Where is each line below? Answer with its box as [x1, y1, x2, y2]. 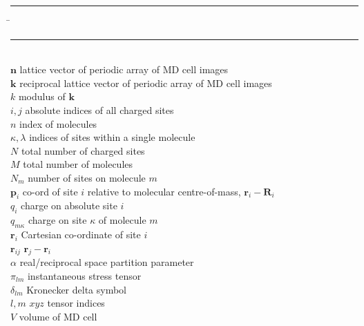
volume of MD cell [19, 309, 97, 323]
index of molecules [19, 116, 97, 131]
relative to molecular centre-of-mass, [87, 184, 241, 198]
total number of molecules [23, 157, 133, 171]
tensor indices [47, 296, 105, 310]
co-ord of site [22, 184, 78, 198]
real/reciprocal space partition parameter [19, 255, 194, 269]
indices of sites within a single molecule [29, 130, 195, 144]
